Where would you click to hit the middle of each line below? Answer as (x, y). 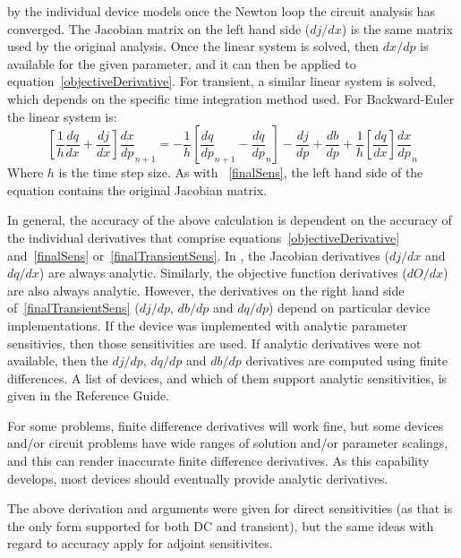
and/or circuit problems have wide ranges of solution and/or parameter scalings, (228, 443)
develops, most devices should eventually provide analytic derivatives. (198, 478)
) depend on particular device (349, 308)
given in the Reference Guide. (89, 395)
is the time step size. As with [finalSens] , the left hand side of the (241, 172)
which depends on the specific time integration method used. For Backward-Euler (231, 98)
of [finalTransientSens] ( (73, 308)
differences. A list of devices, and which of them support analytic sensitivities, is (227, 378)
